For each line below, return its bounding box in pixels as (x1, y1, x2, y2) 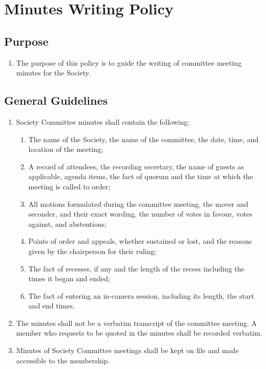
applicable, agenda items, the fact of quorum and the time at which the (28, 171, 253, 182)
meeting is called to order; (28, 181, 111, 191)
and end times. (28, 300, 75, 311)
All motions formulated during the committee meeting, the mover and (28, 198, 249, 209)
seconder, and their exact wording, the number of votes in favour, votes (28, 208, 253, 219)
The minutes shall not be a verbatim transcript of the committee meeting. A (16, 317, 257, 328)
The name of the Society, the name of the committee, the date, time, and (28, 133, 259, 144)
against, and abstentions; (28, 218, 107, 229)
